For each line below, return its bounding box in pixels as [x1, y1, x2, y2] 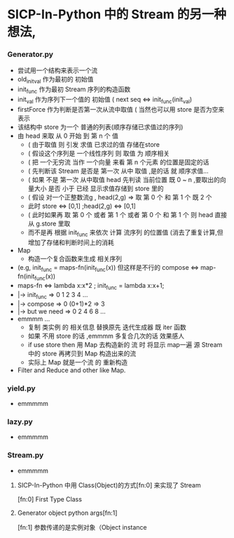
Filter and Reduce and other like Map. [17, 366, 126, 374]
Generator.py [7, 50, 54, 60]
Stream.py [7, 450, 44, 460]
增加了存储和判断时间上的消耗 [27, 238, 114, 247]
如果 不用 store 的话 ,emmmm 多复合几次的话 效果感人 [27, 332, 184, 340]
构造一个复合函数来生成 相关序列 [27, 254, 123, 263]
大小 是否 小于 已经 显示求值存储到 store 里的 [34, 184, 164, 192]
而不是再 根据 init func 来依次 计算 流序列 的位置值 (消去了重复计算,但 [27, 228, 223, 238]
